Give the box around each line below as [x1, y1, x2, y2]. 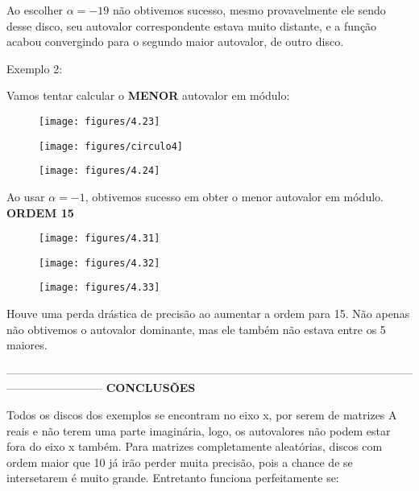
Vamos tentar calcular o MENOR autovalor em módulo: [6, 87, 290, 104]
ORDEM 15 [6, 204, 74, 221]
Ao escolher [6, 2, 64, 18]
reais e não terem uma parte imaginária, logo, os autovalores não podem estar [6, 422, 391, 439]
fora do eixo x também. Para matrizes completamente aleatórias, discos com [6, 438, 383, 455]
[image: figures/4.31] [39, 233, 160, 245]
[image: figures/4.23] [39, 115, 160, 127]
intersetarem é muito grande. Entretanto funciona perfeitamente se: [6, 469, 339, 486]
